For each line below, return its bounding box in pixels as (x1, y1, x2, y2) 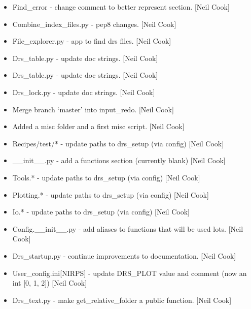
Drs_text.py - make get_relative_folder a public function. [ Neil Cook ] (12, 294, 232, 305)
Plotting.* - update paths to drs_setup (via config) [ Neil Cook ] (12, 189, 209, 200)
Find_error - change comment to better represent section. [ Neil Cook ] (12, 2, 230, 12)
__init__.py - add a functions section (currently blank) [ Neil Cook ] (12, 155, 226, 166)
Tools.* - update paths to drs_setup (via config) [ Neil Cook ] (12, 172, 200, 182)
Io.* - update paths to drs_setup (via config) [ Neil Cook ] (12, 206, 190, 217)
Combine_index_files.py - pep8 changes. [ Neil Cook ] (12, 18, 176, 29)
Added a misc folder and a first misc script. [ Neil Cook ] (12, 121, 185, 132)
